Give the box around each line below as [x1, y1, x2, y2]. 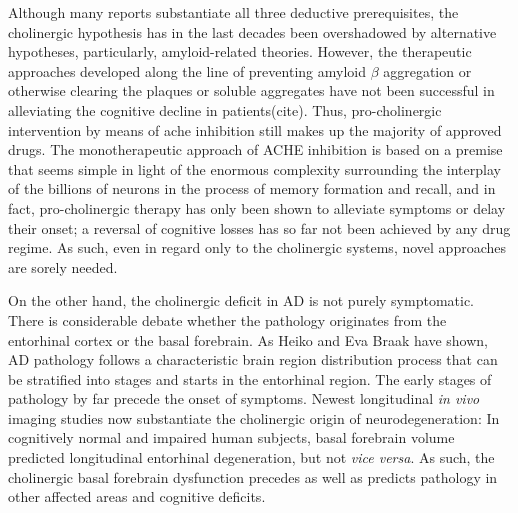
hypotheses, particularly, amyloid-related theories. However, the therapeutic [8, 41, 472, 62]
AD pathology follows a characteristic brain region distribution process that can [8, 349, 498, 370]
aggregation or [383, 60, 472, 81]
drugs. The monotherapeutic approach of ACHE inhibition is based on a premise [8, 139, 503, 160]
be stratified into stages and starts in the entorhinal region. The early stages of [8, 368, 492, 389]
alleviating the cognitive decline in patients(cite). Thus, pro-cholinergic [8, 99, 442, 120]
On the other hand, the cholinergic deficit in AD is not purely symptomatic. [8, 290, 474, 311]
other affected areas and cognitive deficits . [8, 486, 266, 507]
